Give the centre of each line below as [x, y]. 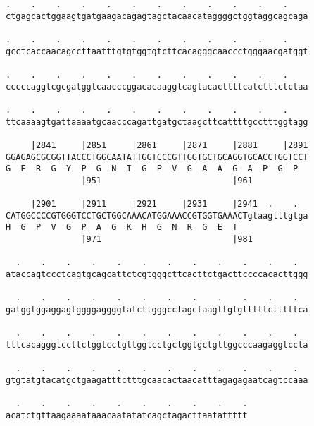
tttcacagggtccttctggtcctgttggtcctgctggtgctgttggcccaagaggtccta [157, 345]
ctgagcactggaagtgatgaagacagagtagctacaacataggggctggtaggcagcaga [157, 16]
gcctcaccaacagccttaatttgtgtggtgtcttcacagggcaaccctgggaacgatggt [157, 51]
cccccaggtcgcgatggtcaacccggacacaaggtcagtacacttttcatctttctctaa [157, 86]
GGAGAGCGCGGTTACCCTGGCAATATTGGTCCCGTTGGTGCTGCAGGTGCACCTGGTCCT [157, 157]
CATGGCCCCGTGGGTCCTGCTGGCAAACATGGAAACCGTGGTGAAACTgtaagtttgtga [157, 215]
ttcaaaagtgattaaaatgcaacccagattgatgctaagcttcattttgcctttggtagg [157, 122]
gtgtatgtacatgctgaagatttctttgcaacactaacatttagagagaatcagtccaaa [157, 380]
